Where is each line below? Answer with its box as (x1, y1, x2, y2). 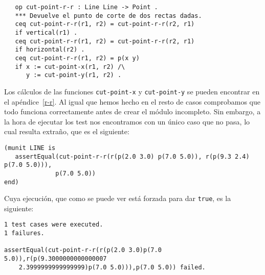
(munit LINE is (4, 144, 56, 152)
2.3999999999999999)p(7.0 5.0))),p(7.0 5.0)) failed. (18, 263, 206, 271)
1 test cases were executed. (4, 221, 103, 229)
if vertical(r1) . (15, 29, 78, 36)
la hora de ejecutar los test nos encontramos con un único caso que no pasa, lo (4, 116, 250, 127)
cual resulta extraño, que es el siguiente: (4, 126, 129, 137)
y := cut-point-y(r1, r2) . (26, 71, 122, 79)
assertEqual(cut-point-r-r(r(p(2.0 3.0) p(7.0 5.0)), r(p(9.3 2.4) (15, 153, 250, 160)
